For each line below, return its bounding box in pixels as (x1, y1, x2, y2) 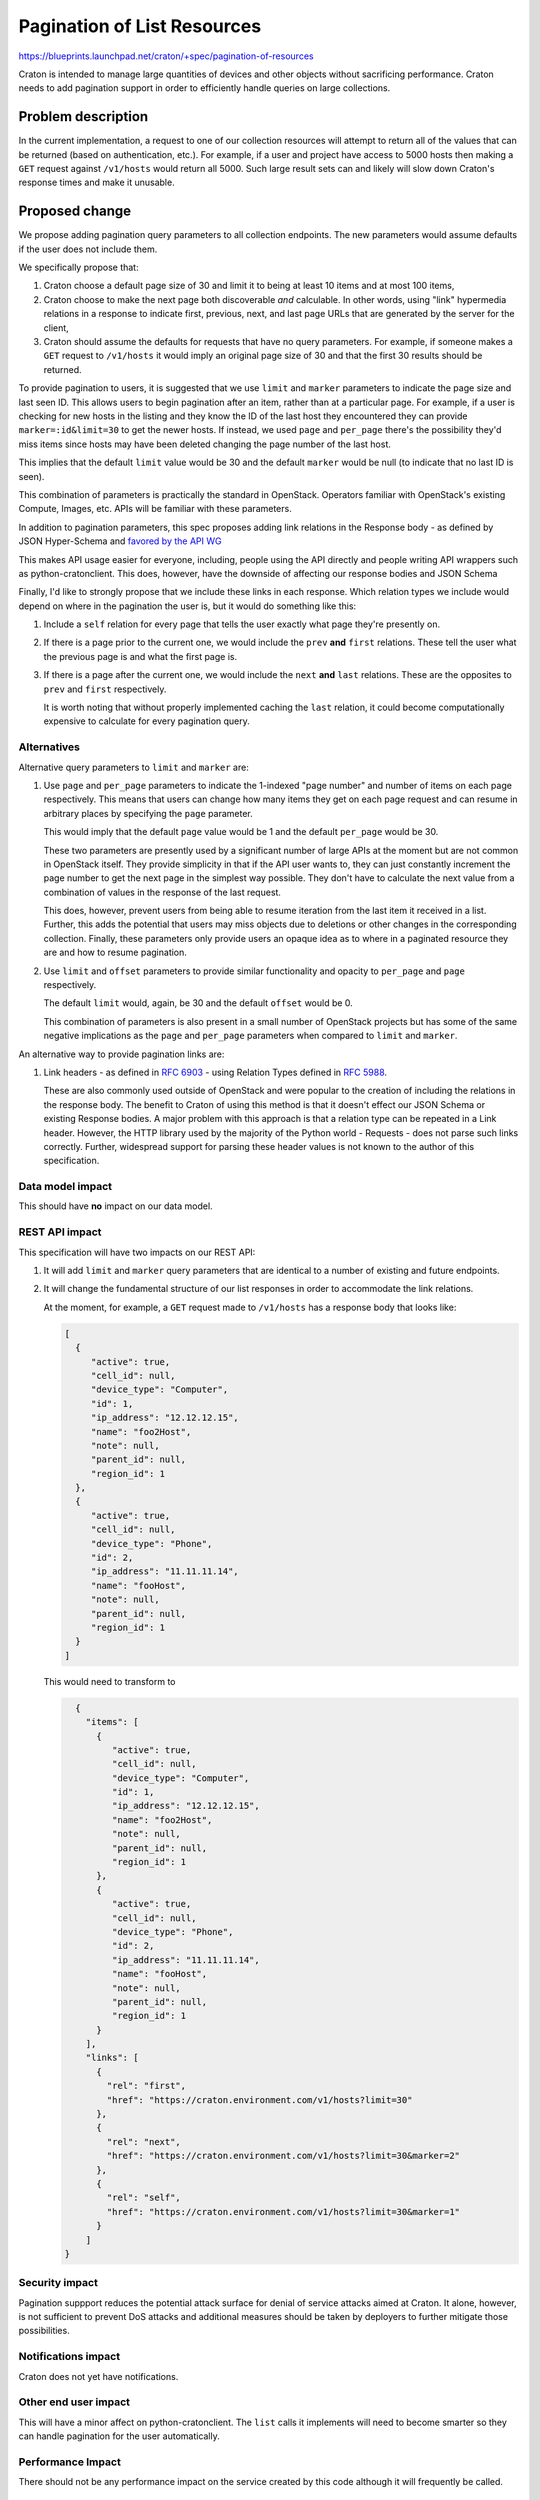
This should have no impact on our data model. (18, 1200, 214, 1212)
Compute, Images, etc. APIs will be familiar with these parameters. (18, 503, 292, 515)
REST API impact (18, 1225, 102, 1239)
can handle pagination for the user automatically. (18, 2430, 220, 2442)
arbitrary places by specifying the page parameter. (43, 807, 254, 819)
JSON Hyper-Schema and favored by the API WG (18, 535, 222, 547)
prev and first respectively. (43, 683, 167, 695)
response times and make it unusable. (18, 176, 175, 189)
